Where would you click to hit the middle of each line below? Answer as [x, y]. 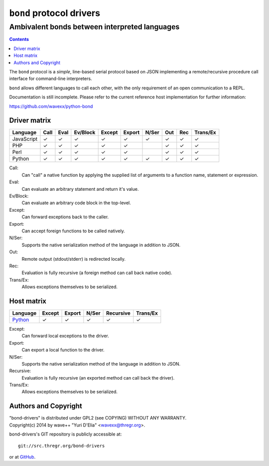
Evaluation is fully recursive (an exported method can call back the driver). [98, 378]
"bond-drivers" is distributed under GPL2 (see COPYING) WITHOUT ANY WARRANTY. [98, 418]
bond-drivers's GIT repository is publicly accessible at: [66, 434]
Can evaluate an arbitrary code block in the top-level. [76, 203]
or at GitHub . [22, 457]
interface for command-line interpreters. [51, 79]
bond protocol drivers [55, 13]
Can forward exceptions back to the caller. [65, 217]
